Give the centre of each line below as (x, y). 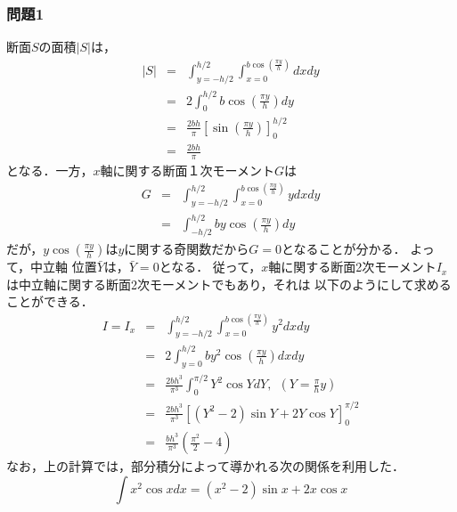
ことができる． (50, 301)
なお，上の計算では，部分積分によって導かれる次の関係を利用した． (205, 466)
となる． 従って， (210, 267)
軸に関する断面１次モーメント (188, 171)
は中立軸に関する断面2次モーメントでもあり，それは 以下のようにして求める (229, 284)
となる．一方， (50, 171)
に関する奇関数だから (187, 249)
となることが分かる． (343, 249)
